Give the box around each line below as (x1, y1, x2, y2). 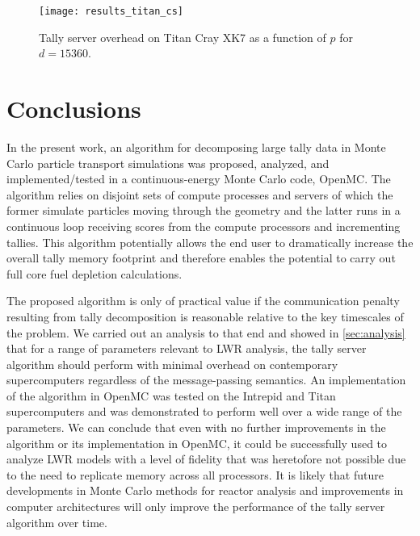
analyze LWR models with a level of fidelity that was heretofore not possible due (6, 450, 406, 467)
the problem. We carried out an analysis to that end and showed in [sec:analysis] (6, 324, 405, 341)
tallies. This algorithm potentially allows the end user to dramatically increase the (6, 233, 414, 250)
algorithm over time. (6, 513, 107, 530)
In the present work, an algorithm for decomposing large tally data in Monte (6, 138, 386, 155)
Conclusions (6, 92, 141, 125)
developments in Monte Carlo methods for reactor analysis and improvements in (6, 482, 404, 499)
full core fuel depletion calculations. (6, 265, 183, 282)
